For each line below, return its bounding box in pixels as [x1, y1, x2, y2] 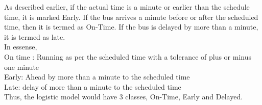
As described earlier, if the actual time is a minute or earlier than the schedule [4, 2, 250, 12]
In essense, [4, 41, 37, 52]
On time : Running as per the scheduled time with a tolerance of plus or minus [4, 51, 251, 62]
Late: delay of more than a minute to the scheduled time [4, 81, 181, 92]
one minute [4, 61, 39, 72]
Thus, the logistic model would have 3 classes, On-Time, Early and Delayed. [4, 91, 243, 102]
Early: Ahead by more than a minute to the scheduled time [4, 71, 190, 82]
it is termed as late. [4, 31, 65, 42]
